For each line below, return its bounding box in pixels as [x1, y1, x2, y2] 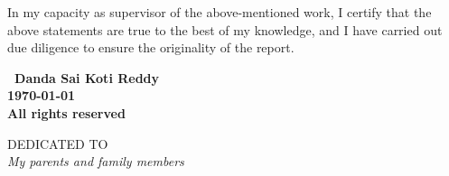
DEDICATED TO [7, 134, 108, 153]
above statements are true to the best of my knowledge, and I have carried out [7, 20, 443, 39]
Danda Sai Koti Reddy [14, 68, 160, 87]
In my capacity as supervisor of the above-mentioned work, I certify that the [7, 3, 432, 21]
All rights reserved [7, 103, 126, 122]
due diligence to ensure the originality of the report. [7, 38, 295, 57]
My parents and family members [7, 152, 184, 171]
